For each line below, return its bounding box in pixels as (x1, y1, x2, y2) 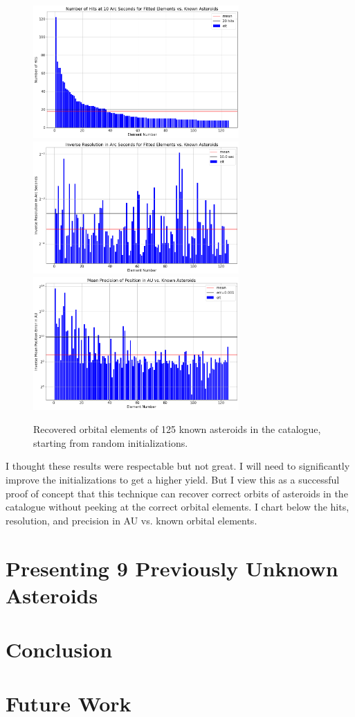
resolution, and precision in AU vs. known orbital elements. (6, 513, 257, 527)
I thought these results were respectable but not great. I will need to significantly (6, 459, 350, 473)
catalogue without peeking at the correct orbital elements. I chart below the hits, (6, 499, 349, 514)
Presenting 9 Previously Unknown (6, 554, 338, 582)
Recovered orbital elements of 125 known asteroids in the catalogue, (33, 422, 321, 436)
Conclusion (6, 635, 113, 664)
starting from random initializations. (33, 435, 188, 450)
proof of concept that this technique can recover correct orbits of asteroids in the (6, 486, 348, 500)
